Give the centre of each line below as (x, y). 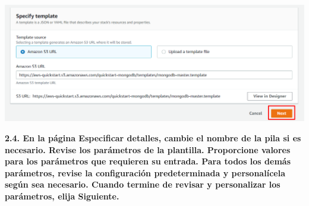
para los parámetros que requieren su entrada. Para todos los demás (148, 161)
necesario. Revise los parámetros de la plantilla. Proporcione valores (148, 149)
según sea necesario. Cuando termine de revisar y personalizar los (143, 184)
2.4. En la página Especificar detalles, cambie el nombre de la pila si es (153, 137)
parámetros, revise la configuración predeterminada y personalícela (145, 172)
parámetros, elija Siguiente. (62, 196)
